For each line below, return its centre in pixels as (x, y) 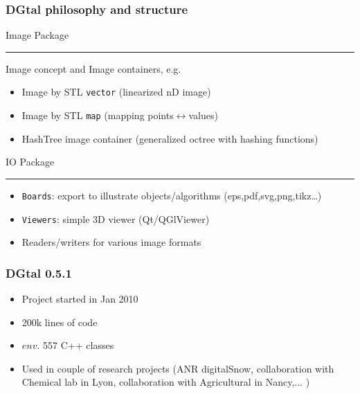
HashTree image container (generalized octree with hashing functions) (170, 138)
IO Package (30, 162)
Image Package (37, 35)
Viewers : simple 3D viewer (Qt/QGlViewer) (116, 218)
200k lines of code (60, 322)
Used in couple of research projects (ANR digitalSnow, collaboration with (178, 368)
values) (203, 115)
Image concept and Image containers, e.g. (93, 68)
